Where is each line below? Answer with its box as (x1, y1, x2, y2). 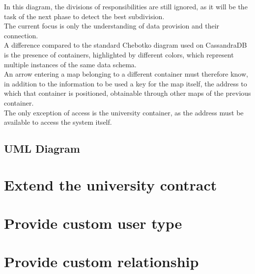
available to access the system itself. (4, 117, 112, 127)
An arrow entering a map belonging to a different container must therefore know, (4, 69, 248, 79)
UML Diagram (4, 141, 80, 156)
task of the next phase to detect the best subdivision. (4, 11, 165, 21)
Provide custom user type (4, 213, 182, 233)
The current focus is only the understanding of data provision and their (4, 21, 220, 31)
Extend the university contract (4, 174, 217, 194)
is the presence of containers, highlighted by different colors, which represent (4, 49, 234, 59)
